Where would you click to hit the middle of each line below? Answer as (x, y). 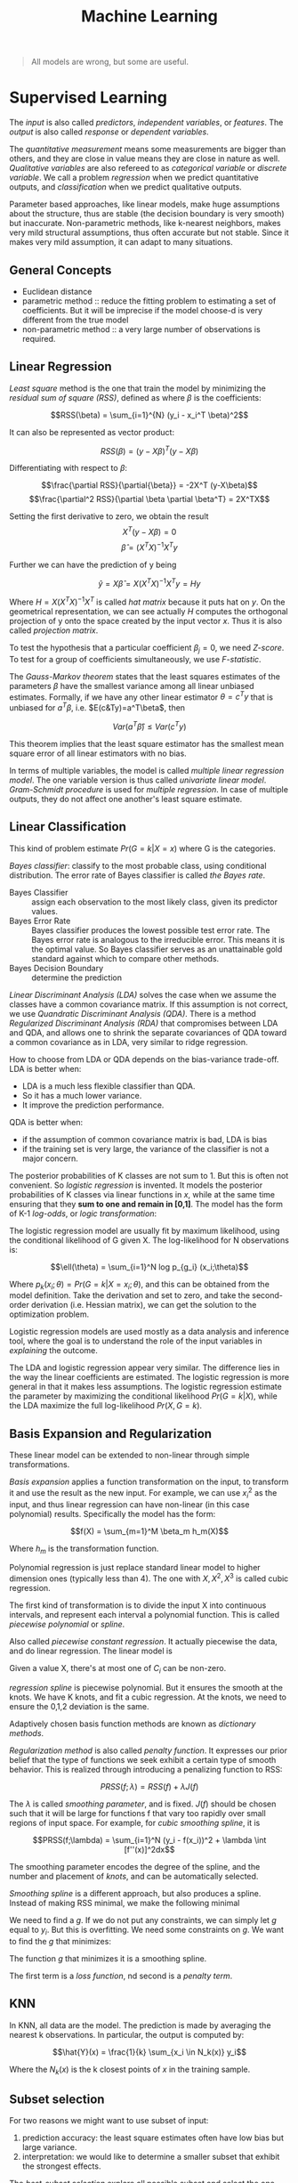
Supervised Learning (88, 97)
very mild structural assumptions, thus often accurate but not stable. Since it (149, 232)
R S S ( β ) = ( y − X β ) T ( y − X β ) (149, 450)
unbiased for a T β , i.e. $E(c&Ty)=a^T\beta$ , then (97, 707)
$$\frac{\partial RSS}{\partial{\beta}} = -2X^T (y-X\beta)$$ (149, 485)
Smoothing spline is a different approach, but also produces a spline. (135, 1893)
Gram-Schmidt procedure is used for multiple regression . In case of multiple (149, 789)
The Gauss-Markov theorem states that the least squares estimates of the (145, 676)
